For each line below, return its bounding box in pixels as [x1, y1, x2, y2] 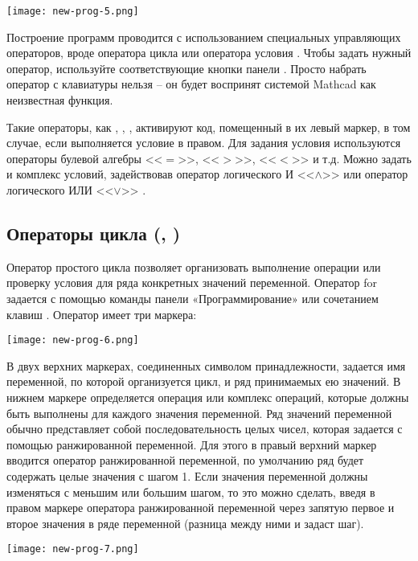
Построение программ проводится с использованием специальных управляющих [6, 28, 401, 45]
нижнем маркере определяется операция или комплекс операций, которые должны [6, 389, 409, 406]
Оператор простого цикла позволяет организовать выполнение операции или [6, 258, 381, 275]
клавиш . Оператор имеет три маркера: [6, 305, 197, 322]
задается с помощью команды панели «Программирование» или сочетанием [6, 289, 379, 306]
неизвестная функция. [6, 92, 113, 109]
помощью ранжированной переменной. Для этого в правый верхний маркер [6, 436, 377, 452]
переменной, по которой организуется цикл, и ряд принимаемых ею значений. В [6, 373, 401, 390]
